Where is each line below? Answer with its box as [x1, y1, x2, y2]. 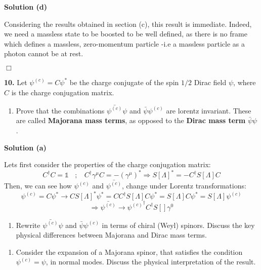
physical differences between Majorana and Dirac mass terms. [16, 229, 207, 240]
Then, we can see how [4, 180, 72, 190]
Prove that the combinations [16, 105, 105, 115]
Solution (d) [4, 2, 47, 12]
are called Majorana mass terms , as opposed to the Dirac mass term [16, 115, 246, 126]
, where [233, 76, 256, 87]
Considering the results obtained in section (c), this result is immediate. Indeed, [4, 18, 252, 29]
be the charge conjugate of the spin [69, 76, 179, 87]
